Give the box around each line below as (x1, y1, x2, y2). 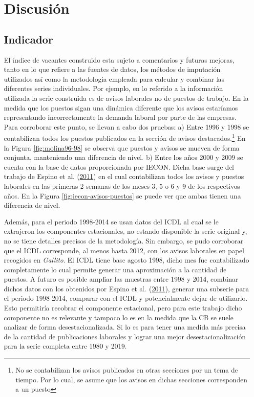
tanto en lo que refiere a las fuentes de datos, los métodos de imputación (4, 64, 221, 74)
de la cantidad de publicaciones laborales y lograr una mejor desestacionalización (4, 331, 246, 341)
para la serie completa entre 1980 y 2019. (4, 341, 127, 351)
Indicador (4, 31, 53, 46)
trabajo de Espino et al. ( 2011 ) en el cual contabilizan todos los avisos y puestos (4, 171, 244, 181)
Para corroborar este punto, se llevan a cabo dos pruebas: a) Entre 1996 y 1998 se (4, 121, 249, 132)
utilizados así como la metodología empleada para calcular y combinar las (4, 73, 225, 84)
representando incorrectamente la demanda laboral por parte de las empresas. (4, 112, 236, 122)
